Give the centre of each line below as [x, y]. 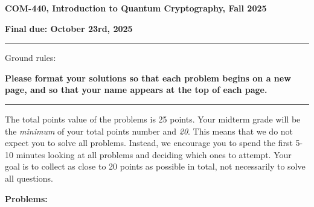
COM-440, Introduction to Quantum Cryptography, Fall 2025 [136, 8]
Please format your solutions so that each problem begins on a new [148, 78]
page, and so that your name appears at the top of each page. [136, 90]
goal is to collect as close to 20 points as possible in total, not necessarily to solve [155, 166]
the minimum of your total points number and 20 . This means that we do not [149, 131]
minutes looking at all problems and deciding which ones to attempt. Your [154, 154]
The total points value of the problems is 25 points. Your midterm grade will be [153, 119]
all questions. [29, 178]
